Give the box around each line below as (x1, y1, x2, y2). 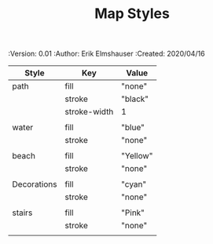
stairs (12, 207, 33, 218)
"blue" (121, 122, 145, 133)
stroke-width (64, 107, 114, 118)
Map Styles (94, 5, 171, 23)
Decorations (12, 179, 57, 190)
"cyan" (121, 179, 147, 190)
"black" (121, 93, 149, 104)
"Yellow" (121, 151, 153, 162)
